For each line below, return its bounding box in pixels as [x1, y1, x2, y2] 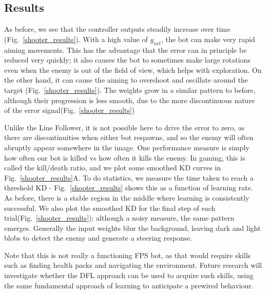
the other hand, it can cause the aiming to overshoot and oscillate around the [4, 74, 248, 85]
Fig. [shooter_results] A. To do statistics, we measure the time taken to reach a [4, 172, 254, 183]
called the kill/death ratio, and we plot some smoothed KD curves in [4, 162, 221, 173]
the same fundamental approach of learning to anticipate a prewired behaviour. [4, 280, 254, 290]
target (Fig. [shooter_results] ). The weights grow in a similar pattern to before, [4, 84, 256, 95]
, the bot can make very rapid [161, 33, 255, 44]
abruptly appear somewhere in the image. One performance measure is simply [4, 142, 250, 152]
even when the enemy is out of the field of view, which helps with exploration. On [4, 64, 262, 75]
